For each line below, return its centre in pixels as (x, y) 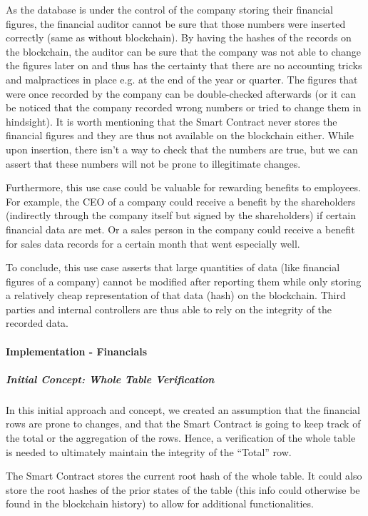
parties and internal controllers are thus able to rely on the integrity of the (169, 309)
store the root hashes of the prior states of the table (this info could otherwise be (183, 489)
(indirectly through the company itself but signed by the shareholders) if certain (181, 215)
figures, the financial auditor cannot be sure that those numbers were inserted (176, 23)
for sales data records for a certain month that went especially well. (153, 243)
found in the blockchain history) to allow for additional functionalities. (160, 504)
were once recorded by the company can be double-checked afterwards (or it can (181, 93)
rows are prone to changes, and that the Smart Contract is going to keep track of (183, 424)
